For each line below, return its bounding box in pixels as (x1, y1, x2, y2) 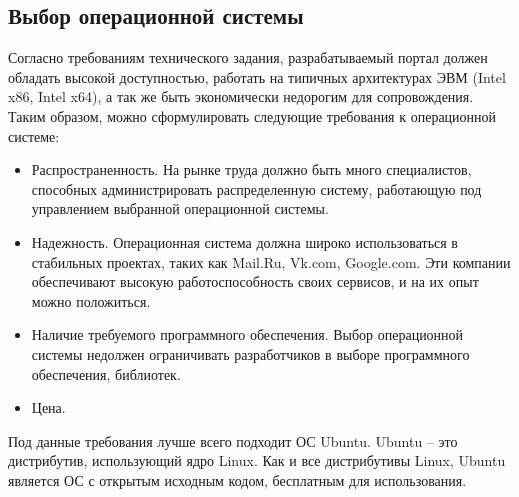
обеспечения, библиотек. (31, 363, 181, 384)
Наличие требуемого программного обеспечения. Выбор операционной (31, 324, 464, 345)
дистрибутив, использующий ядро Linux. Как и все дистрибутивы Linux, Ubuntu (8, 450, 506, 471)
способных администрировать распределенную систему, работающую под (31, 178, 482, 199)
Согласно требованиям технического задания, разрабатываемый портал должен (8, 47, 488, 68)
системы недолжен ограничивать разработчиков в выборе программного (31, 343, 470, 364)
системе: (8, 125, 60, 146)
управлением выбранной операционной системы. (31, 198, 329, 219)
